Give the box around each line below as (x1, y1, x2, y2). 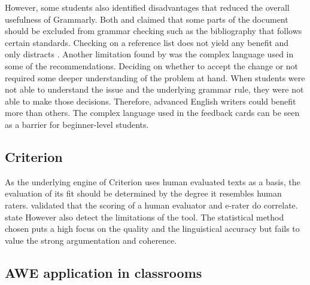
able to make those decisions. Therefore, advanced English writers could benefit (5, 94, 296, 107)
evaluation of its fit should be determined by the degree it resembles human (5, 187, 282, 200)
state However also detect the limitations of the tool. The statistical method (5, 210, 284, 223)
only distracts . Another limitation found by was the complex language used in (5, 48, 294, 60)
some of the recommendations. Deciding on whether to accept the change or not (5, 59, 299, 72)
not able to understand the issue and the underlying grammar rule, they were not (5, 83, 304, 96)
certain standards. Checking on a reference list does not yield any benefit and (5, 36, 289, 48)
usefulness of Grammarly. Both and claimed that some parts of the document (5, 13, 288, 25)
